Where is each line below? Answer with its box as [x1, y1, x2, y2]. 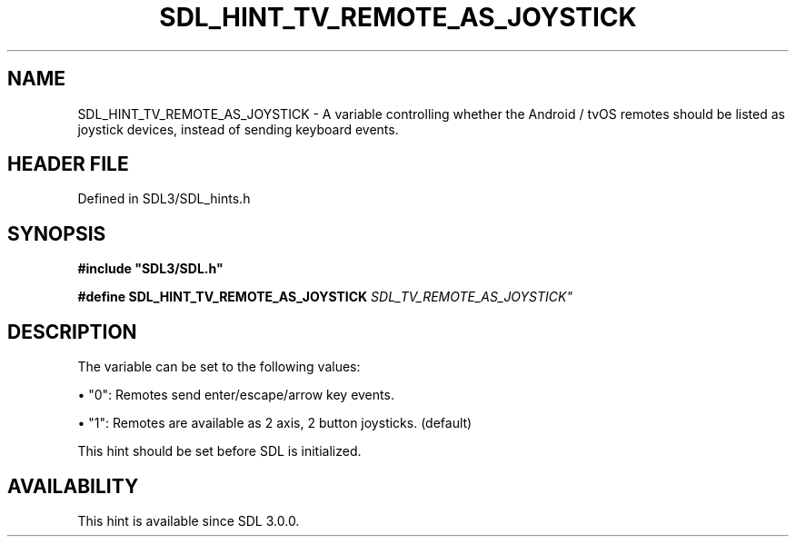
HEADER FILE [7, 153, 129, 176]
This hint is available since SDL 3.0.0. [77, 512, 300, 529]
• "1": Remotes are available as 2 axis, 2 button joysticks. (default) [77, 415, 473, 431]
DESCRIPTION [7, 320, 137, 343]
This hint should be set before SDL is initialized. [77, 443, 362, 460]
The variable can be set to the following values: [77, 359, 361, 375]
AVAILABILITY [7, 474, 139, 498]
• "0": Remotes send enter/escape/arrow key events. [77, 387, 394, 403]
